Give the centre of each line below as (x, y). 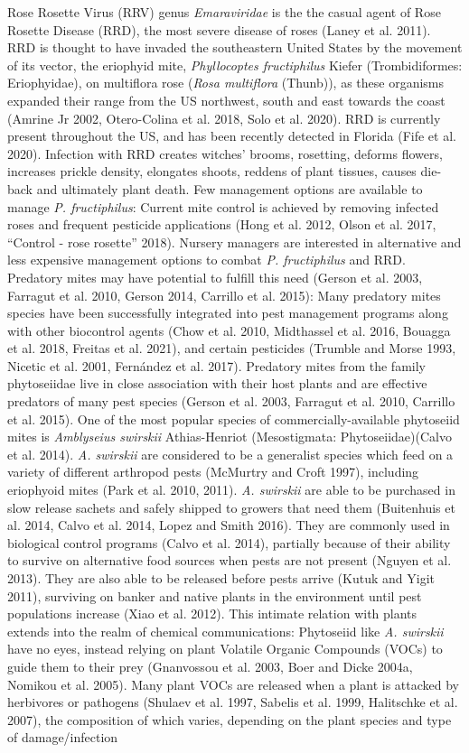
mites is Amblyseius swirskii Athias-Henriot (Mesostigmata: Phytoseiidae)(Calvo (230, 437)
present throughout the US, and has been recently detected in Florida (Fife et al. (232, 136)
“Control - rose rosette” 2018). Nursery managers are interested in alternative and (234, 242)
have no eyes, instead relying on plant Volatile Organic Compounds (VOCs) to (225, 649)
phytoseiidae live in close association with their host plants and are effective (217, 383)
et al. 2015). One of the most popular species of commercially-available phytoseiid (234, 418)
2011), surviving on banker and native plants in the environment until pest (215, 595)
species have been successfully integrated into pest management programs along (228, 313)
